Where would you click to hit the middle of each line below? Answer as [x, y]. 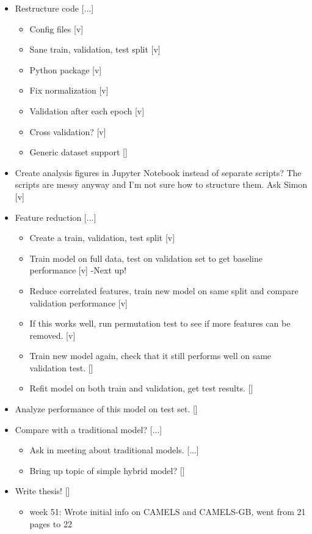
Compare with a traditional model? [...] [89, 429]
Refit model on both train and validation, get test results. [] [141, 388]
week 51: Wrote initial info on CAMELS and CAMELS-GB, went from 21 [168, 512]
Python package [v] [66, 69]
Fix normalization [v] [69, 90]
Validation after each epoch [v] [87, 110]
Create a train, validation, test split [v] [102, 238]
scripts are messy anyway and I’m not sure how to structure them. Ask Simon [161, 184]
